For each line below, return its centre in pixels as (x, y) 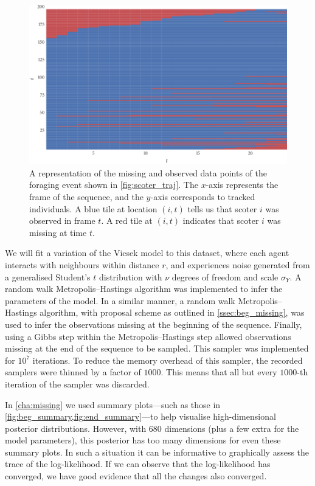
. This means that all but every (219, 372)
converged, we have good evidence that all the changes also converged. (136, 476)
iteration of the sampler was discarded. (77, 384)
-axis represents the (242, 185)
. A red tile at (127, 220)
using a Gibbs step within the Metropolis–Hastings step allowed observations (148, 336)
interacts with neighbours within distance (82, 264)
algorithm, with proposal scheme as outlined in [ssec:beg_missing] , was (172, 312)
